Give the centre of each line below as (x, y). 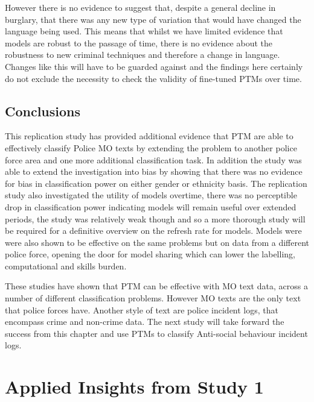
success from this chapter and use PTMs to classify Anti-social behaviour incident (156, 333)
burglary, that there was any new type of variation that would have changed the (153, 19)
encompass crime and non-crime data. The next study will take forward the (145, 322)
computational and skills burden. (66, 265)
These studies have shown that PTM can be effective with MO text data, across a (156, 286)
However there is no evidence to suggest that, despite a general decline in (140, 7)
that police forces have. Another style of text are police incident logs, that (142, 309)
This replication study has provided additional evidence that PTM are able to (149, 136)
